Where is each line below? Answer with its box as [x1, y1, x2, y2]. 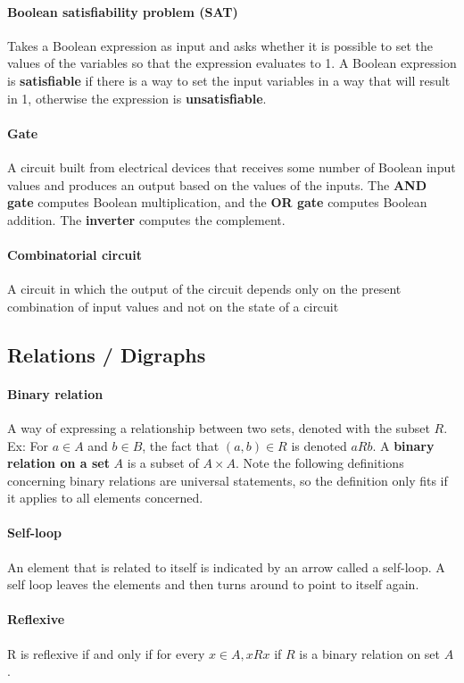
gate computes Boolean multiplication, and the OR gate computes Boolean [7, 193, 427, 212]
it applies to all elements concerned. [7, 488, 203, 507]
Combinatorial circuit [7, 245, 142, 263]
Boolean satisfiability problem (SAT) [7, 2, 238, 21]
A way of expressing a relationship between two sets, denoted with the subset [7, 418, 430, 437]
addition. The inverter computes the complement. [7, 210, 286, 229]
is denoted [291, 436, 347, 454]
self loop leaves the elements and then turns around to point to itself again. [7, 575, 419, 594]
